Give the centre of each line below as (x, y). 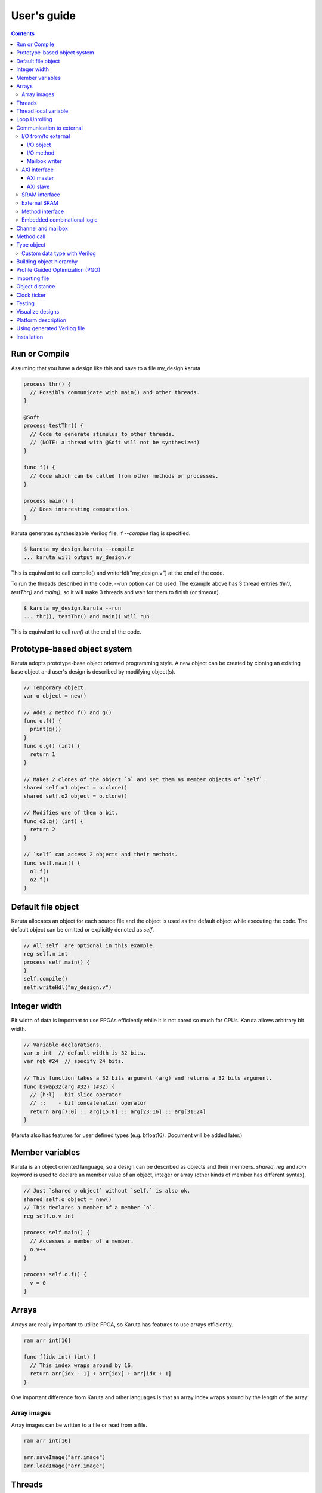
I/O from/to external (46, 136)
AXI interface (38, 170)
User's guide (43, 16)
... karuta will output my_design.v (77, 557)
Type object (31, 245)
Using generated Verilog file (51, 328)
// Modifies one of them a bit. (71, 813)
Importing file (33, 278)
